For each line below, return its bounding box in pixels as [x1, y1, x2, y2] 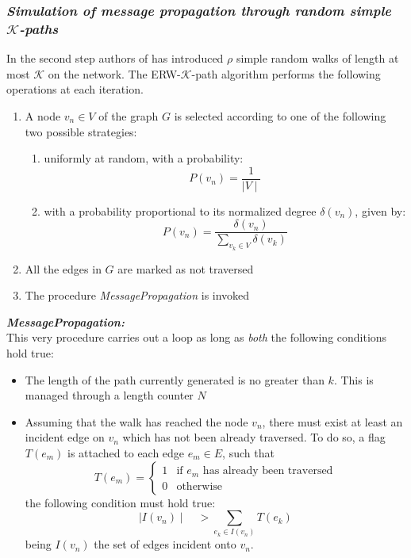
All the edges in [25, 260, 102, 277]
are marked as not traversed [117, 260, 254, 277]
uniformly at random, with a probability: [44, 150, 244, 166]
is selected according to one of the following [174, 107, 386, 124]
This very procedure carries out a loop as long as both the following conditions [6, 329, 387, 346]
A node [25, 107, 61, 124]
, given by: [355, 202, 406, 219]
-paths [19, 18, 59, 38]
